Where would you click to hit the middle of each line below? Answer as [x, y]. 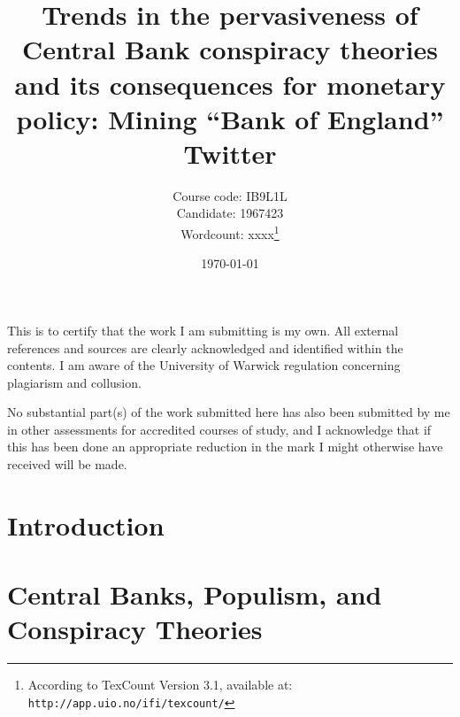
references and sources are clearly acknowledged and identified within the [205, 347]
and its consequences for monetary [230, 84]
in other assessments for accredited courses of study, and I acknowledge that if [219, 429]
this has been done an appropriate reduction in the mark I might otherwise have [225, 447]
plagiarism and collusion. [74, 382]
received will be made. [67, 464]
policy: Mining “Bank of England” [230, 118]
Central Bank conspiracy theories [230, 49]
